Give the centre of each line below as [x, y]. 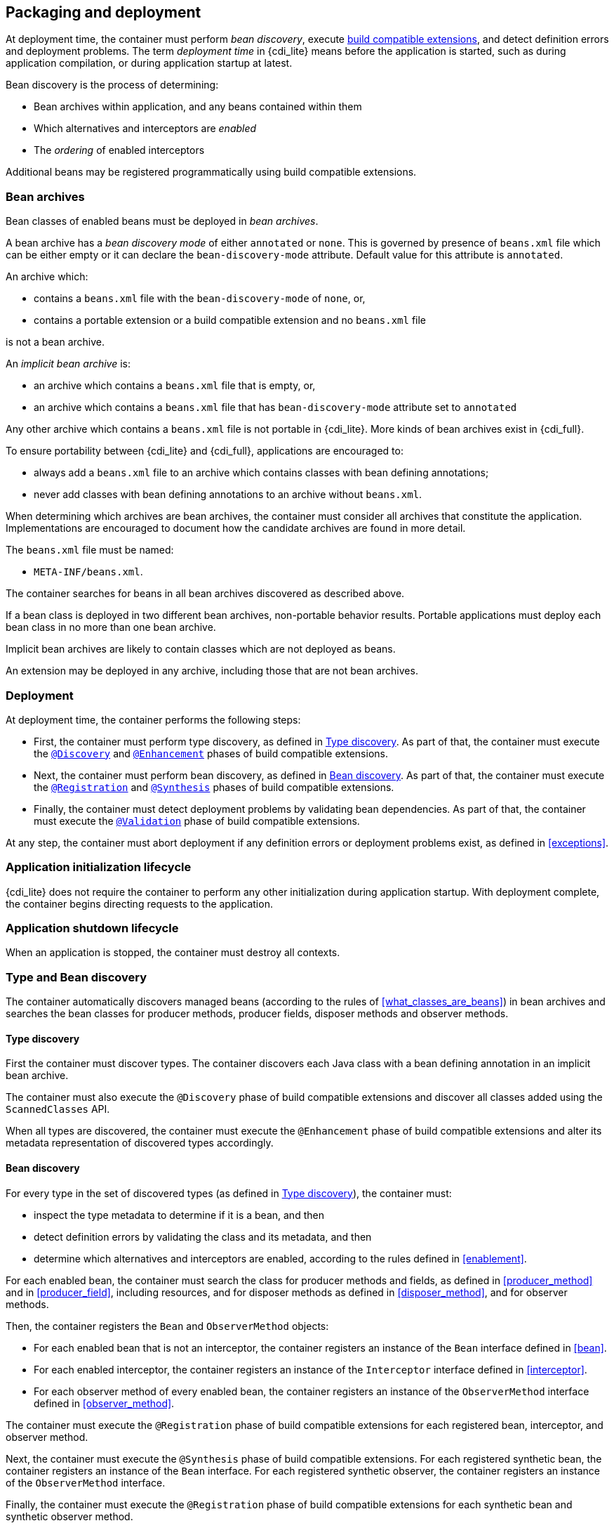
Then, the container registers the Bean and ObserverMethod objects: [167, 1326]
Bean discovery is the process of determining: [112, 85]
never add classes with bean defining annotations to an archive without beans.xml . [228, 495]
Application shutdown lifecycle [92, 928]
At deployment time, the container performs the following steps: [153, 719]
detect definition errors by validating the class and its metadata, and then [203, 1236]
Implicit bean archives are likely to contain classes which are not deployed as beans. [201, 649]
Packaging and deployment [104, 12]
